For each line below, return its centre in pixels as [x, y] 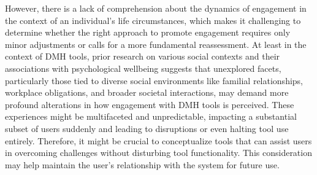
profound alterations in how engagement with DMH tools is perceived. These [150, 104]
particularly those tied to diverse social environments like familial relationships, [154, 80]
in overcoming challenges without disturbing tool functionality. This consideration [158, 153]
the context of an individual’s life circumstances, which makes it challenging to [153, 20]
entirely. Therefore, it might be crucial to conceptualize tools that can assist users [158, 140]
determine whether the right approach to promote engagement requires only [148, 32]
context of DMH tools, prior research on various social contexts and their [143, 56]
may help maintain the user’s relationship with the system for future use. [142, 164]
